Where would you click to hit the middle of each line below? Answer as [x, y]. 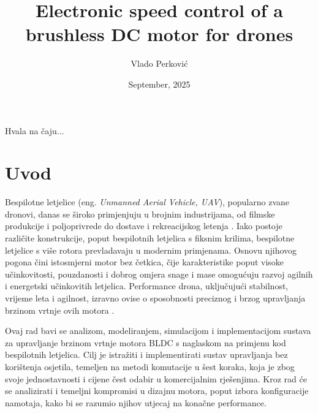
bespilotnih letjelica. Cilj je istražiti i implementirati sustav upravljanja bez [146, 354]
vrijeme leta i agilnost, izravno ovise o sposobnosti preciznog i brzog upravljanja [155, 297]
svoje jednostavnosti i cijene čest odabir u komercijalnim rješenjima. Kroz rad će [156, 378]
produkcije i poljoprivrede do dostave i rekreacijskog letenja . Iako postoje [144, 226]
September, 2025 [159, 84]
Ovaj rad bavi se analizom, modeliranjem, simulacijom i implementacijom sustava [158, 331]
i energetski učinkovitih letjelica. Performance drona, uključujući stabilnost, [147, 286]
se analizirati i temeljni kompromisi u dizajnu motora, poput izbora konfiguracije [157, 391]
